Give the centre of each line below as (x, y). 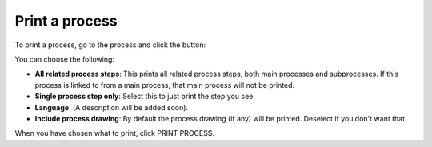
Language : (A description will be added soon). (111, 107)
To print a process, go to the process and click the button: (110, 45)
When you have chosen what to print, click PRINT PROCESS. (115, 133)
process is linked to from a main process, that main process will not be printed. (165, 85)
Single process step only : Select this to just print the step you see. (145, 97)
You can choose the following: (65, 59)
